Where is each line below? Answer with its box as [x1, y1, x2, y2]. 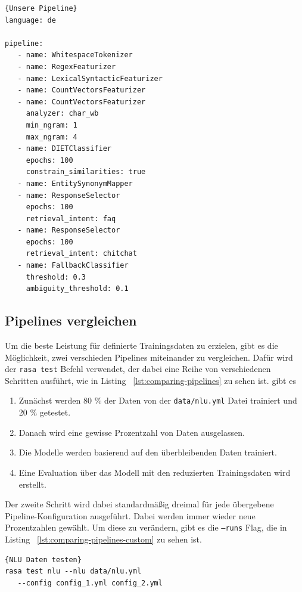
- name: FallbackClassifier [17, 261, 129, 270]
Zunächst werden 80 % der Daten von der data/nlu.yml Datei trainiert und [18, 394, 297, 407]
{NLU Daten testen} [5, 555, 82, 564]
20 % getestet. [18, 406, 71, 419]
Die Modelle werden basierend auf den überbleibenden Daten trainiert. [18, 446, 277, 458]
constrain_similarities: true [26, 168, 146, 176]
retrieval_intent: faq [26, 214, 116, 223]
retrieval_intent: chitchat [26, 249, 137, 258]
